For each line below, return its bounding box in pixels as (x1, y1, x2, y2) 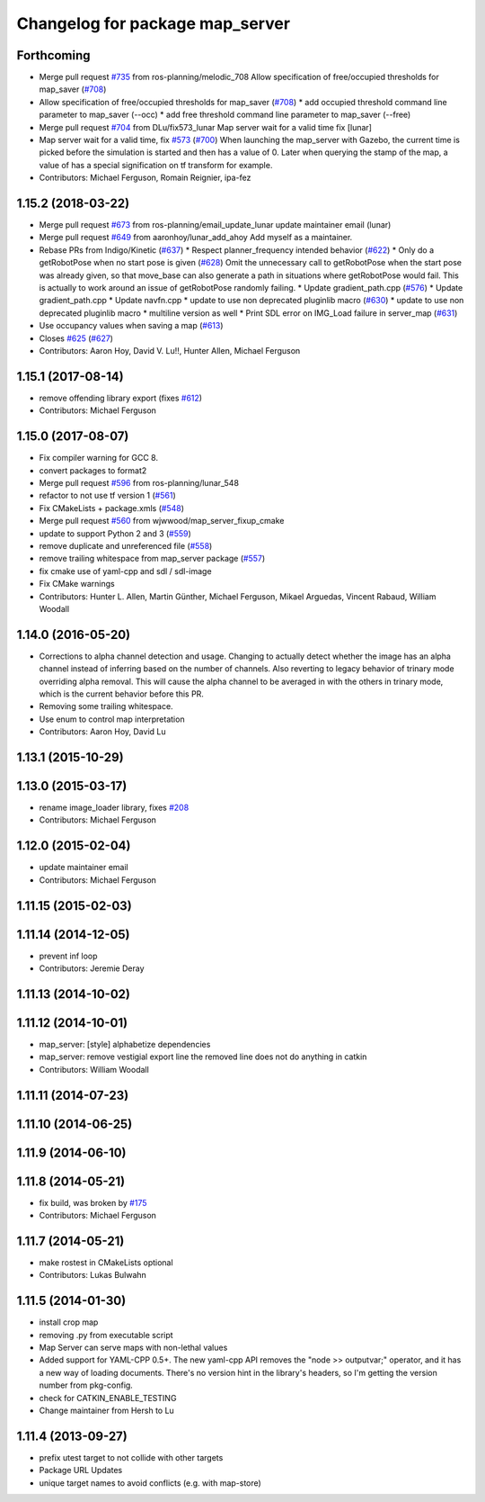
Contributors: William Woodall (39, 1064, 150, 1075)
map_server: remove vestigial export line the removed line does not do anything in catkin (39, 1051, 367, 1062)
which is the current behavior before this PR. (39, 688, 204, 699)
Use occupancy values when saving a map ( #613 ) (39, 320, 224, 331)
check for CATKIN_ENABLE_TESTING (39, 1392, 177, 1403)
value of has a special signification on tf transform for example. (39, 159, 273, 170)
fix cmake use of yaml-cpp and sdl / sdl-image (39, 565, 212, 576)
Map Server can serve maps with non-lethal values (39, 1342, 228, 1354)
